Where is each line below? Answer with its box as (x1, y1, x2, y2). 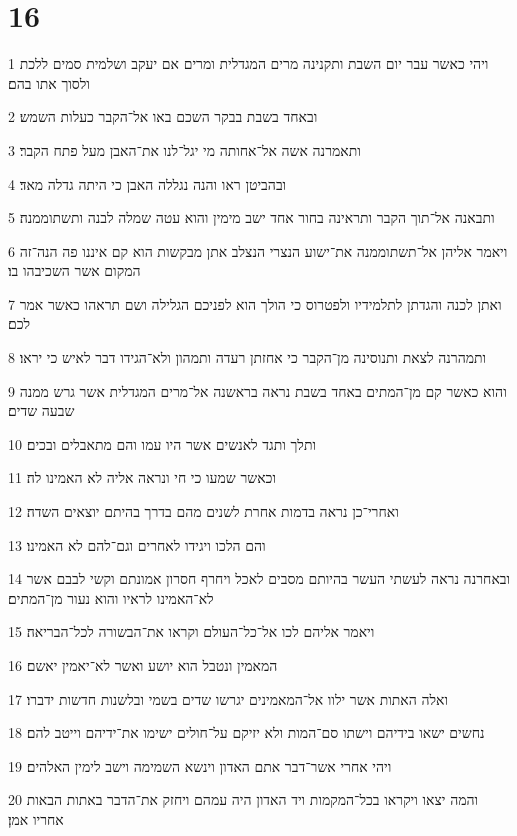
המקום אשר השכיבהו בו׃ (8, 260, 141, 281)
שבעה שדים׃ (8, 400, 75, 421)
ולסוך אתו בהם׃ (8, 72, 90, 93)
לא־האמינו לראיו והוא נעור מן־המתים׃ (8, 587, 214, 608)
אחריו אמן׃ (8, 808, 64, 829)
